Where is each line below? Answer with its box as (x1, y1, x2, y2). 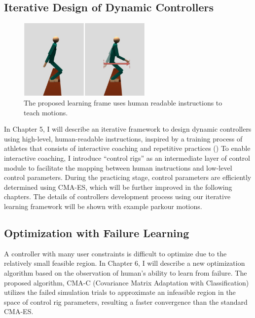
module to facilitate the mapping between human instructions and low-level (4, 162, 232, 173)
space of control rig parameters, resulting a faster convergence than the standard (4, 296, 248, 307)
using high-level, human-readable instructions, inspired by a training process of (4, 133, 243, 143)
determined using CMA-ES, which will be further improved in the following (4, 181, 232, 192)
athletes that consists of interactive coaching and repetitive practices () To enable (4, 143, 251, 153)
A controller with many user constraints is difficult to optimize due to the (4, 248, 227, 258)
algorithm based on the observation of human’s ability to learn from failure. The (4, 268, 247, 278)
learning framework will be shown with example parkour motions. (4, 201, 202, 212)
